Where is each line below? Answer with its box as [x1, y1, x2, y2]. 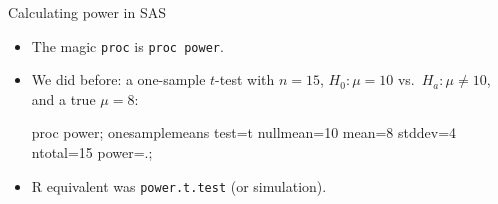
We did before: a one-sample [31, 69, 206, 90]
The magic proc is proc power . [31, 35, 224, 56]
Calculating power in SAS [8, 2, 166, 22]
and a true [31, 88, 96, 109]
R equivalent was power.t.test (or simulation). [31, 175, 327, 196]
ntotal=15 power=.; [31, 142, 153, 163]
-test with [215, 69, 275, 90]
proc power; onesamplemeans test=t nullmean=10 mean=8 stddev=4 [31, 122, 457, 143]
